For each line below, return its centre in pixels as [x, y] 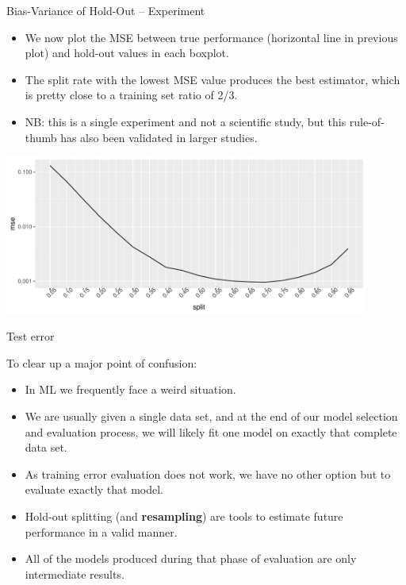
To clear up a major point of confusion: [102, 362]
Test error [31, 336]
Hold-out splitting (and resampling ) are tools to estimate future [184, 516]
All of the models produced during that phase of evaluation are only [191, 558]
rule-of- [367, 121]
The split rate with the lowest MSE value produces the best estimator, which [213, 79]
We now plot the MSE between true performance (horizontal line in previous [211, 37]
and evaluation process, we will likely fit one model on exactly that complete [211, 431]
